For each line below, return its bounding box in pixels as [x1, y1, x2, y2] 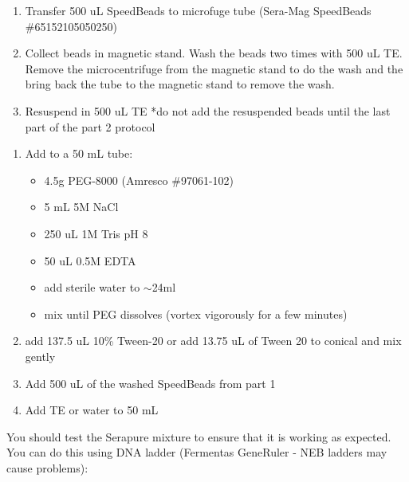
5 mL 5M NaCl [44, 198, 119, 215]
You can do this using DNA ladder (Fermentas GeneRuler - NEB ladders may [6, 444, 387, 460]
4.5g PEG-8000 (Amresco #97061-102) [44, 171, 234, 188]
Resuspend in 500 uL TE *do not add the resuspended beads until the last [25, 102, 391, 119]
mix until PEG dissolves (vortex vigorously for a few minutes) [44, 305, 348, 322]
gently [25, 347, 56, 364]
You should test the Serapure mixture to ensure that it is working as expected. [6, 428, 391, 445]
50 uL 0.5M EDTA [44, 252, 136, 268]
